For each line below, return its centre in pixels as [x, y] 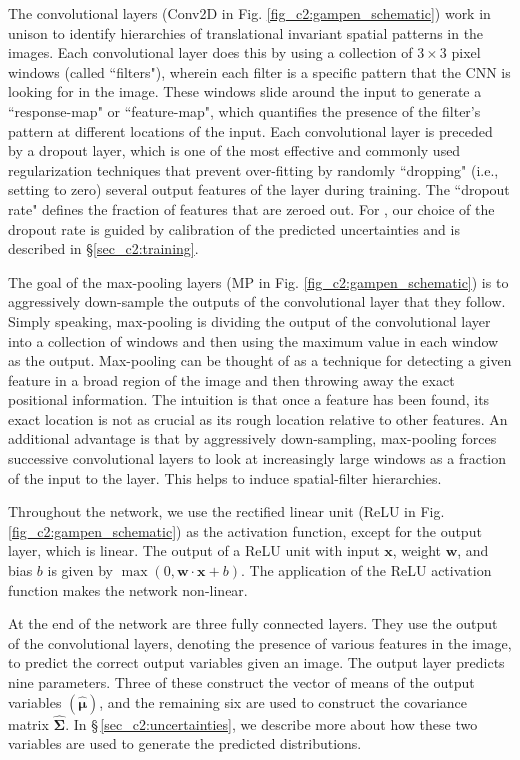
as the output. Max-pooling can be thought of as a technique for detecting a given [260, 360]
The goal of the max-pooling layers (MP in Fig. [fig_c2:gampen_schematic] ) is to [258, 281]
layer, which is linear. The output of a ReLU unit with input [194, 550]
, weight [416, 550]
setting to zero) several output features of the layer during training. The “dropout [259, 189]
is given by [80, 570]
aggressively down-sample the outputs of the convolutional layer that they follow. [257, 301]
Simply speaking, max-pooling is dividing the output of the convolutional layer [249, 320]
